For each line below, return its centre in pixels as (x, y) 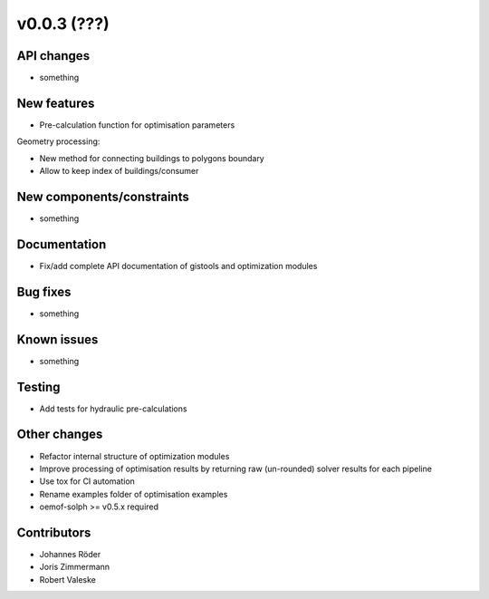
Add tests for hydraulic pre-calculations (113, 409)
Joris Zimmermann (75, 567)
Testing (38, 386)
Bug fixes (44, 291)
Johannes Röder (70, 555)
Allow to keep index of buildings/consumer (119, 171)
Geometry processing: (58, 141)
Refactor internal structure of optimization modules (134, 456)
